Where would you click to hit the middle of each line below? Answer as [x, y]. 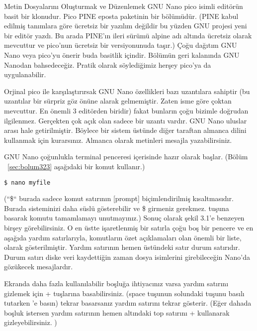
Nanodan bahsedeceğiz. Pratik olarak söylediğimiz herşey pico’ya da [108, 64]
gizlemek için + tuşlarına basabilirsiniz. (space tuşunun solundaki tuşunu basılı [124, 293]
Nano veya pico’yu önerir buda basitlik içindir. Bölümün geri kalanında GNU [122, 55]
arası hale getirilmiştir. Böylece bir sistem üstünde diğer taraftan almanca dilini [125, 130]
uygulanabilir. [25, 74]
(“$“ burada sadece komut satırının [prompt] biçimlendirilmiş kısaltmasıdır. [119, 198]
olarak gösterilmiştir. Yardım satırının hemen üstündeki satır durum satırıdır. [122, 247]
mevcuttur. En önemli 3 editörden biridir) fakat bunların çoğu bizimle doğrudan [126, 110]
